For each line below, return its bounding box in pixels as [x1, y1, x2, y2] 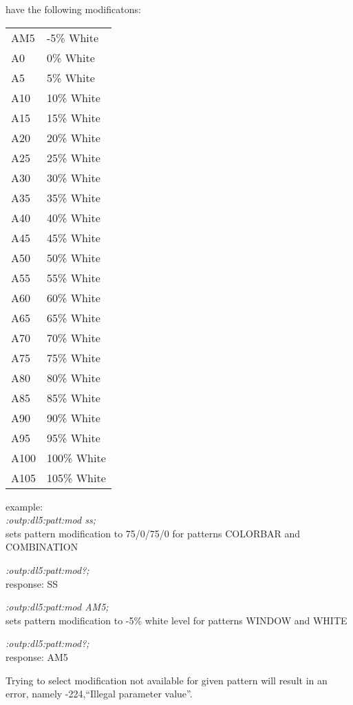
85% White [47, 389, 100, 406]
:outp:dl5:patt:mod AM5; [6, 599, 109, 614]
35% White [47, 189, 100, 206]
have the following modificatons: [6, 2, 141, 16]
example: [6, 499, 43, 513]
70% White [47, 329, 100, 346]
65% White [47, 309, 100, 326]
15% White [47, 109, 100, 126]
